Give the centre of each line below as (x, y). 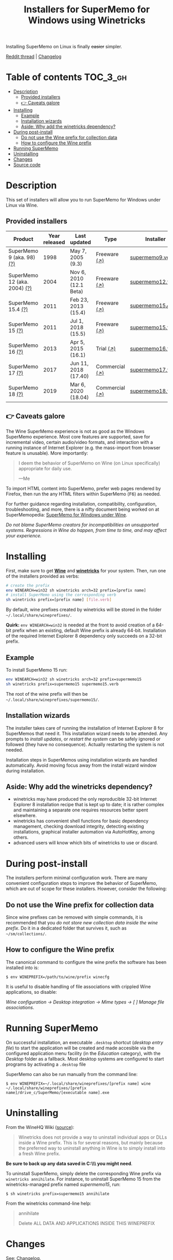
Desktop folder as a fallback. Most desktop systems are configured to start (85, 1059)
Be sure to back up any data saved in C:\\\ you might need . (69, 1163)
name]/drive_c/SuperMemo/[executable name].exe (58, 1092)
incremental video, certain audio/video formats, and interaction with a (80, 442)
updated (81, 242)
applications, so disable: (31, 992)
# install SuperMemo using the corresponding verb (61, 595)
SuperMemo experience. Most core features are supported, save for (78, 437)
